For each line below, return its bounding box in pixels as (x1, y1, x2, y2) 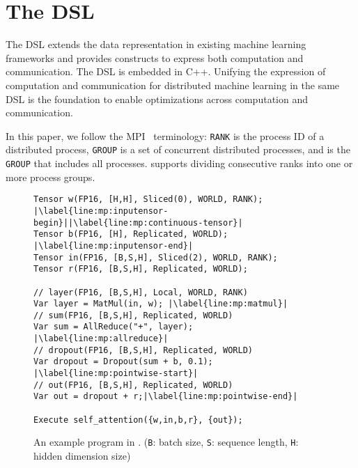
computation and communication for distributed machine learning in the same (6, 77, 340, 92)
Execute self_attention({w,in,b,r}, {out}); (33, 414, 243, 425)
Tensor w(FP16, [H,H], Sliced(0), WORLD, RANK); (33, 194, 263, 205)
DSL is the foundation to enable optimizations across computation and (6, 91, 308, 106)
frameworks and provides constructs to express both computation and (6, 50, 304, 65)
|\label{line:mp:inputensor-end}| (33, 240, 194, 251)
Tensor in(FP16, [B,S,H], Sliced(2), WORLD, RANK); (33, 252, 278, 263)
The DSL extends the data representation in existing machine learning (6, 37, 306, 52)
